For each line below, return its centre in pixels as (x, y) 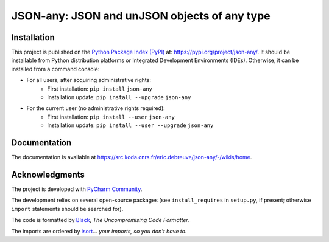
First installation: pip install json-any (100, 89)
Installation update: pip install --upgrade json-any (119, 97)
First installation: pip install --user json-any (111, 117)
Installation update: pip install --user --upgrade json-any (130, 125)
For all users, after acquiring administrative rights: (89, 80)
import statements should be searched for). (67, 209)
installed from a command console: (55, 69)
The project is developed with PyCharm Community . (77, 189)
